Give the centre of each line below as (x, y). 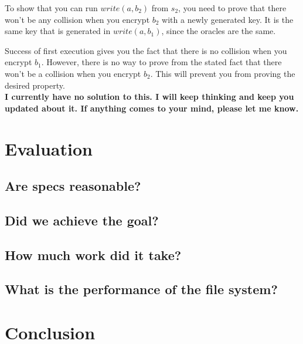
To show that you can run (51, 8)
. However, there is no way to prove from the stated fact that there (161, 62)
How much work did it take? (93, 254)
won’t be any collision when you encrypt (77, 19)
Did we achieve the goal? (82, 220)
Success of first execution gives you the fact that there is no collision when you (146, 50)
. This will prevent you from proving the (223, 73)
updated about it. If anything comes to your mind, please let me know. (152, 108)
